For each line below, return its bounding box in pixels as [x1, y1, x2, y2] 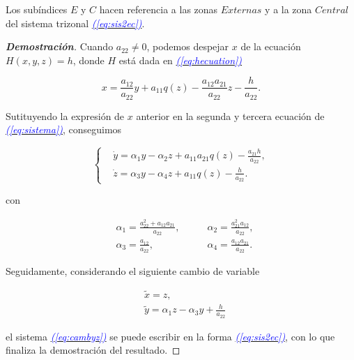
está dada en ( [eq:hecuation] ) [118, 52, 243, 67]
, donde [72, 52, 105, 67]
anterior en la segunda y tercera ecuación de [136, 108, 325, 123]
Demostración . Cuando [6, 39, 114, 54]
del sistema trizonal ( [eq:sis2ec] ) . [6, 15, 145, 30]
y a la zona [265, 2, 312, 16]
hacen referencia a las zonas [99, 2, 218, 16]
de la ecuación [240, 39, 301, 54]
